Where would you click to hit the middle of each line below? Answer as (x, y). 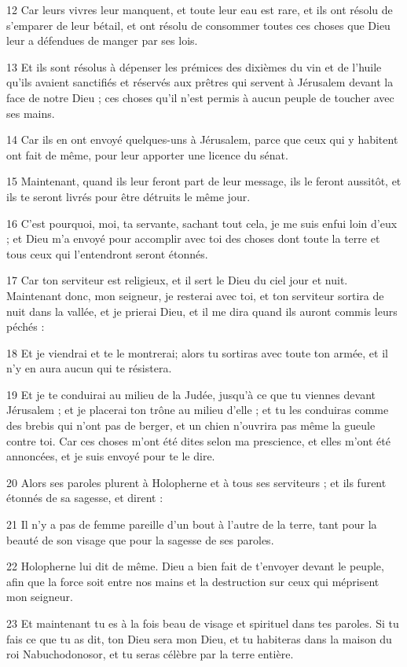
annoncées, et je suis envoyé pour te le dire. (111, 456)
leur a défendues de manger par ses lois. (102, 40)
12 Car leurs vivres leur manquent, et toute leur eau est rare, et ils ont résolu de (200, 9)
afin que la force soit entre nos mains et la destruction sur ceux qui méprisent (193, 581)
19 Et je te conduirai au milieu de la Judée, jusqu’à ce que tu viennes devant (191, 394)
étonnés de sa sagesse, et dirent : (85, 498)
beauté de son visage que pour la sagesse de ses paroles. (140, 539)
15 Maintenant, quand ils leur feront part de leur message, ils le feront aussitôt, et (204, 181)
